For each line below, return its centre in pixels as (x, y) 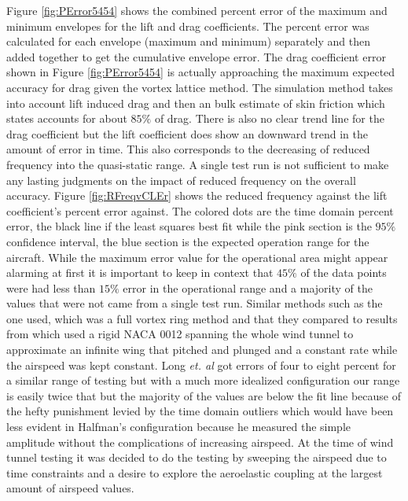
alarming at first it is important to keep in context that (140, 273)
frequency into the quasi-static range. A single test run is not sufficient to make (198, 164)
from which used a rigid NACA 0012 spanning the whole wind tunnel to (180, 334)
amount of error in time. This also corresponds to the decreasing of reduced (188, 149)
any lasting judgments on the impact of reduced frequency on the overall (181, 180)
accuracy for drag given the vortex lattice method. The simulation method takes (200, 87)
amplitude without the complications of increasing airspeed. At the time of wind (200, 442)
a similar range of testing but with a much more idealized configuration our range (203, 380)
